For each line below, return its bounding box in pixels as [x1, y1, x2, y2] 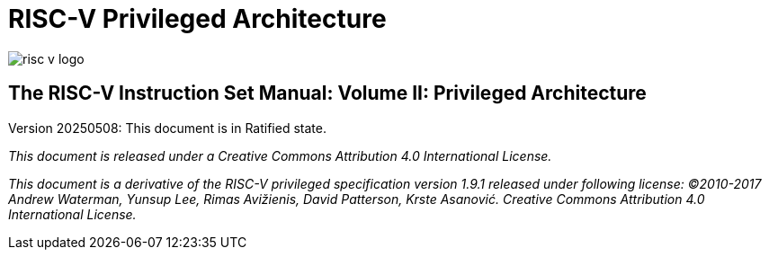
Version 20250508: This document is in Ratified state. [8, 120, 326, 136]
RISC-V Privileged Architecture [8, 4, 387, 34]
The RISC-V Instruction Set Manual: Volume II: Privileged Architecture [8, 82, 647, 105]
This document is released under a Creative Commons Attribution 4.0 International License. [8, 147, 552, 164]
